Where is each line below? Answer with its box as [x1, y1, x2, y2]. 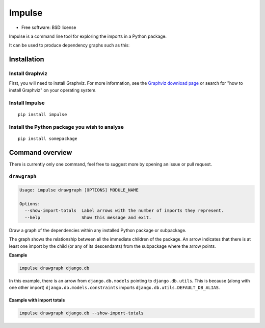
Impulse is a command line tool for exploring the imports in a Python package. [9, 33, 167, 39]
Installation [9, 55, 44, 64]
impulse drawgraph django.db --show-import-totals [19, 310, 144, 316]
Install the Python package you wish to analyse [9, 123, 124, 130]
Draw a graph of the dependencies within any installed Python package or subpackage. [9, 227, 186, 233]
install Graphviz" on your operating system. [9, 87, 97, 93]
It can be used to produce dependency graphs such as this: [9, 42, 130, 48]
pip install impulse [18, 112, 67, 117]
